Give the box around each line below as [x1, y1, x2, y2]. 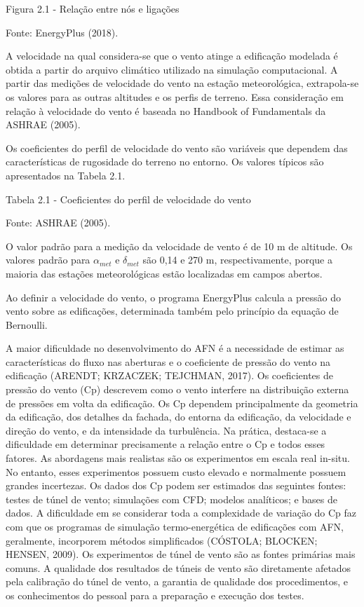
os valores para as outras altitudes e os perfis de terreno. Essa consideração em [6, 89, 344, 104]
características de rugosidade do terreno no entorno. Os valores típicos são [6, 154, 324, 169]
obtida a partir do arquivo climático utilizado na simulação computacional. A [6, 62, 338, 76]
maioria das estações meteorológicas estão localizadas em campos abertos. [6, 266, 323, 280]
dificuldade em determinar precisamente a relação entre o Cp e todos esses [6, 437, 325, 451]
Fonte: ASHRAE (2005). [6, 215, 111, 230]
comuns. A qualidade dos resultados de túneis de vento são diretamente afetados [6, 560, 351, 575]
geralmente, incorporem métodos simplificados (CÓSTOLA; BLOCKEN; [6, 533, 318, 547]
